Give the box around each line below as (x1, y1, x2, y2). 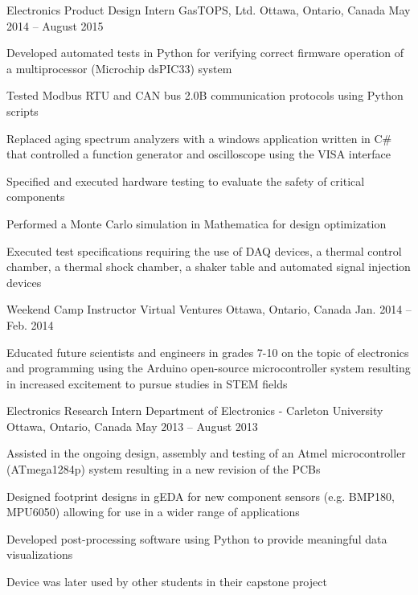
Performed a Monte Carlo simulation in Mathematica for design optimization (6, 215, 387, 232)
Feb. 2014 (6, 316, 54, 333)
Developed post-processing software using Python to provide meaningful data (6, 530, 387, 547)
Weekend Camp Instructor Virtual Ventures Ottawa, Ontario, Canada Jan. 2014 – (6, 301, 412, 318)
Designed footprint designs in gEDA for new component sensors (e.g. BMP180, (6, 487, 395, 504)
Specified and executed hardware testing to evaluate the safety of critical (6, 172, 365, 189)
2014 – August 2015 (6, 17, 104, 34)
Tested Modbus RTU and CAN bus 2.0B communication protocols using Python (6, 87, 404, 104)
